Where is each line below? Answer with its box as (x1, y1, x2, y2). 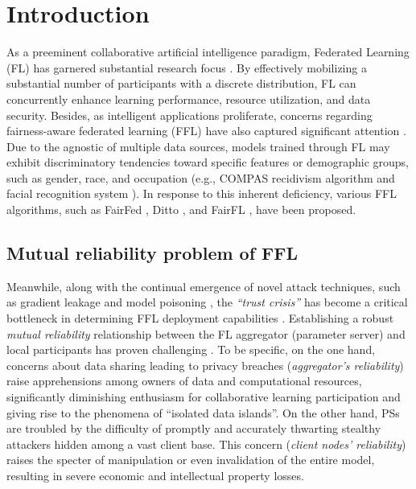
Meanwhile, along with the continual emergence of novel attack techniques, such (6, 277, 401, 294)
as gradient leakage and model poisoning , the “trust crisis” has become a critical (6, 294, 408, 310)
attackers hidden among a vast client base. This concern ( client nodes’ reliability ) (6, 435, 406, 452)
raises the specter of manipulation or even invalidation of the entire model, (6, 451, 375, 468)
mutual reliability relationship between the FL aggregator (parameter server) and (6, 325, 406, 342)
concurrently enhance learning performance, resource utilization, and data (6, 90, 371, 107)
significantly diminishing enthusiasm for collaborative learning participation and (6, 388, 401, 405)
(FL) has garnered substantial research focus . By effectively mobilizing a (6, 59, 367, 76)
